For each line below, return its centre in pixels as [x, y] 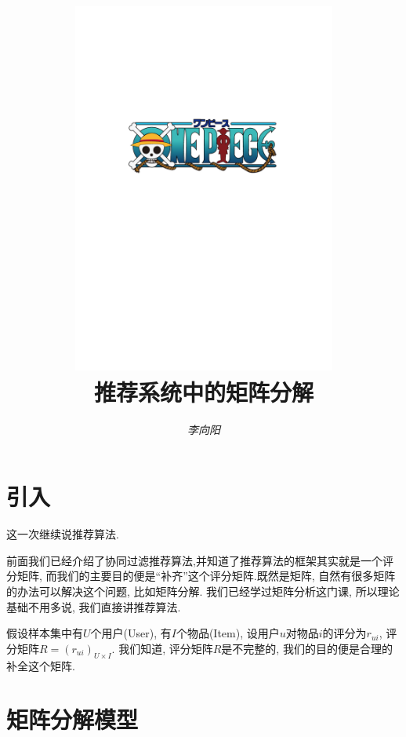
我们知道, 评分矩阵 [166, 648]
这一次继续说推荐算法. [63, 534]
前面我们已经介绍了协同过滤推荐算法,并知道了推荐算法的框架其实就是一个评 [200, 560]
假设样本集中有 [45, 633]
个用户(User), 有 [131, 633]
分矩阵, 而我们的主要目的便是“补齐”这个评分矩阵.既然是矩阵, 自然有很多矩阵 [201, 576]
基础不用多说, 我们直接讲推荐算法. [94, 606]
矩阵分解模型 [72, 719]
